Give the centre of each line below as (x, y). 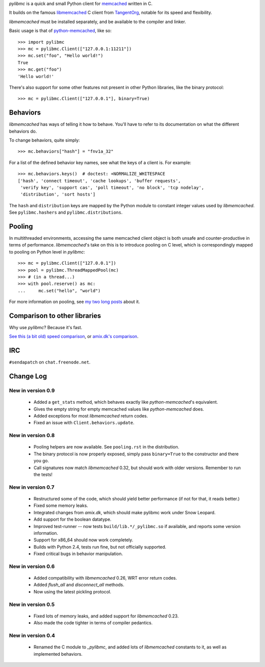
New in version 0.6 (32, 566)
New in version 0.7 (32, 487)
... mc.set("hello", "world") (59, 291)
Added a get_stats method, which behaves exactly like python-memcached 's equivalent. (126, 402)
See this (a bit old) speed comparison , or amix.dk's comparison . (74, 336)
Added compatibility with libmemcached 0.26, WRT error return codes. (105, 578)
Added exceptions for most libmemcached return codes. (91, 416)
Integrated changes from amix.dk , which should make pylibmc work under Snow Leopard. (125, 512)
